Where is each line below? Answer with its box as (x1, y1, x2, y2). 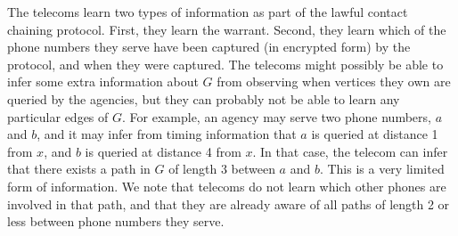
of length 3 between (168, 159, 275, 178)
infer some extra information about (7, 72, 199, 91)
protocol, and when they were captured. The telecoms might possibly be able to (7, 54, 444, 73)
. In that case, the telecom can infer (252, 142, 448, 160)
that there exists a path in (7, 159, 151, 178)
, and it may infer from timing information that (37, 125, 297, 143)
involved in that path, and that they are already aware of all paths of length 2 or (7, 194, 450, 213)
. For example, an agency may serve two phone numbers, (122, 107, 431, 126)
